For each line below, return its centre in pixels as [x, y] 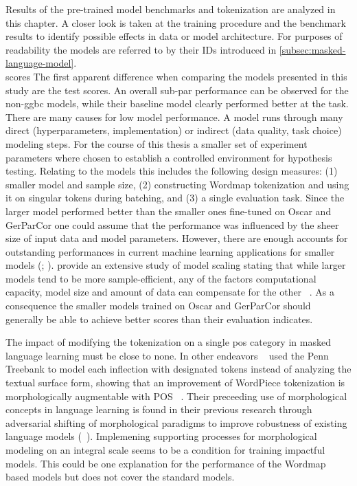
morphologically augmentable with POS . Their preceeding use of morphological [176, 396]
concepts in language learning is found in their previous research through [159, 409]
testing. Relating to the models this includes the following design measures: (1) [172, 171]
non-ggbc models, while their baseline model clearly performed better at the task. [177, 103]
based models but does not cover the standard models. [120, 477]
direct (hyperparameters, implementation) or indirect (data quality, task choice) [174, 130]
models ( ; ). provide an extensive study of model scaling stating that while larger [176, 265]
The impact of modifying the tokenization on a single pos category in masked [168, 342]
